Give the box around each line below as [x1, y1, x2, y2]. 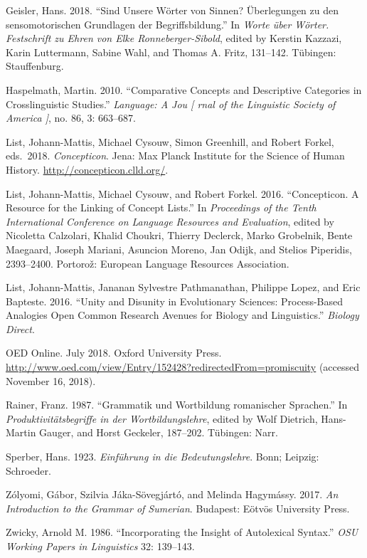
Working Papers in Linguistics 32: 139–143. [6, 539, 195, 553]
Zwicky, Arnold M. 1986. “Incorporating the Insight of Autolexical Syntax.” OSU [6, 525, 358, 539]
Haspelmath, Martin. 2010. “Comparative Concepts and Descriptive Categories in [6, 82, 362, 97]
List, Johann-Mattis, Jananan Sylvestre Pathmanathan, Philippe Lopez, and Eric [6, 280, 361, 295]
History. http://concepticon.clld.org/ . [6, 162, 169, 177]
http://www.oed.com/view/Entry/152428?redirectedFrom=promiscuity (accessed [6, 359, 360, 374]
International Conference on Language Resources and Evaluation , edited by [6, 214, 334, 228]
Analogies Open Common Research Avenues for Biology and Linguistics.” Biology [6, 307, 359, 322]
